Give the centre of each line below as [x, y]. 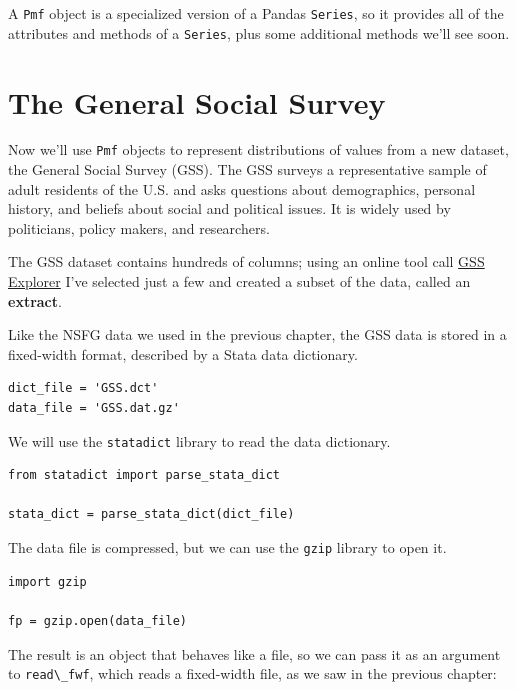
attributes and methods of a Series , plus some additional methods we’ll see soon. [259, 32]
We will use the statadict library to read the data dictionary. [199, 440]
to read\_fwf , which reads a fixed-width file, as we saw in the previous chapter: [252, 673]
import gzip [47, 581]
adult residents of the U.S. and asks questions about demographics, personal [242, 188]
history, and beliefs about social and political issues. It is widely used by [229, 208]
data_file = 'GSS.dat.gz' [94, 408]
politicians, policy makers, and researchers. [139, 227]
